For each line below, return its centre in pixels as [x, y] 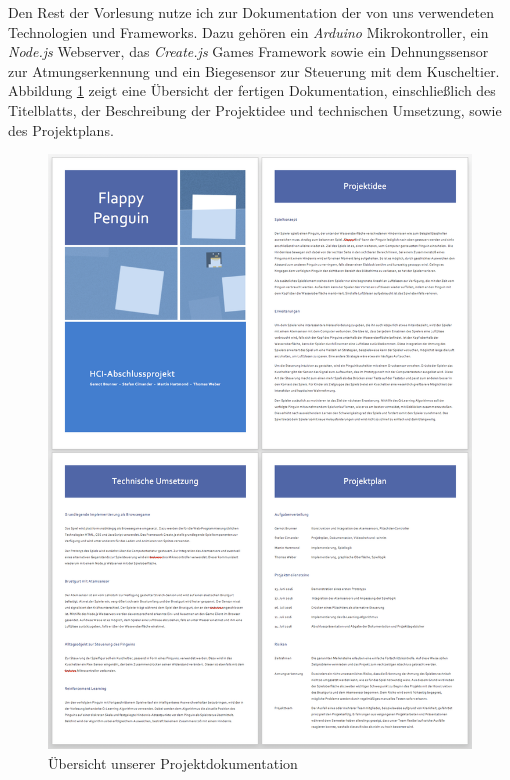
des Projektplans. [61, 129]
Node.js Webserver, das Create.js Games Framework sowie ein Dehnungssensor [248, 51]
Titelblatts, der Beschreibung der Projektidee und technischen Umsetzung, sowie [255, 109]
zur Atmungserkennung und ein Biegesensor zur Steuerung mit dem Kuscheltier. [254, 70]
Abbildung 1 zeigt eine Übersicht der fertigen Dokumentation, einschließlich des [252, 90]
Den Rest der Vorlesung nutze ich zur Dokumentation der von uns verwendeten [251, 12]
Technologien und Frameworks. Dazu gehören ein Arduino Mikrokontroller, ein [248, 31]
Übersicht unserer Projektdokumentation [173, 762]
